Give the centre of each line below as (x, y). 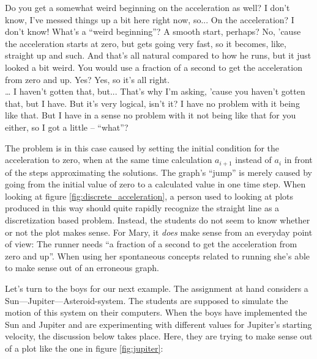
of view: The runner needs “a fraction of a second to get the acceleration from (151, 244)
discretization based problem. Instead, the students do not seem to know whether (158, 219)
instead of (253, 160)
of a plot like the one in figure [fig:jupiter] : (84, 348)
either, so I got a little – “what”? (67, 127)
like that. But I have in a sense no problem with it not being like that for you (151, 115)
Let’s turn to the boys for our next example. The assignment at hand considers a (157, 288)
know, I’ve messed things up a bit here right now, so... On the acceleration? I (150, 19)
